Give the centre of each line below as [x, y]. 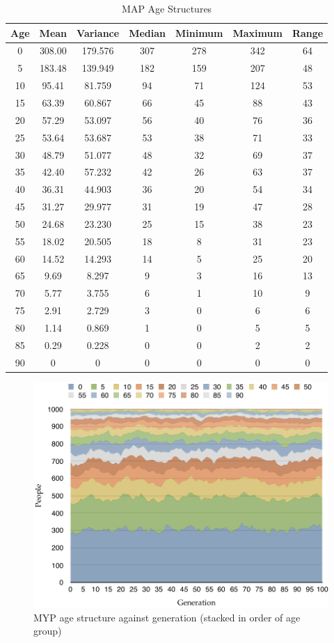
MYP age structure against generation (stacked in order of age [167, 617]
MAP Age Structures [167, 8]
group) [48, 631]
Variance [98, 32]
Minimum [199, 32]
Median [147, 32]
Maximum [257, 32]
